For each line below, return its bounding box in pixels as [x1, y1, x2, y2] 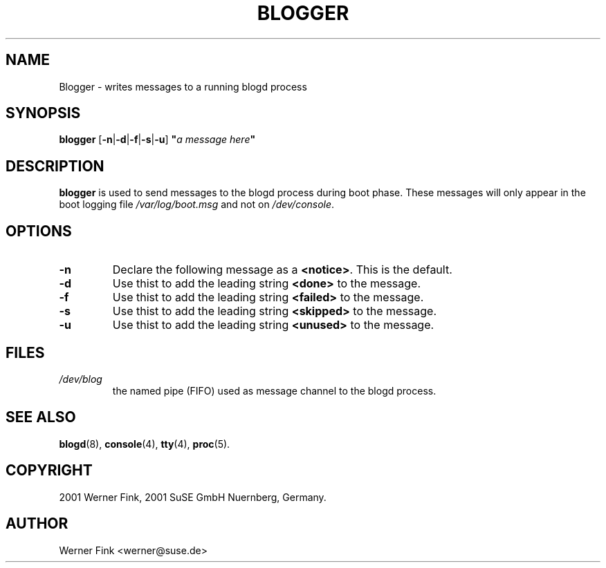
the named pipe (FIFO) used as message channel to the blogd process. [112, 384, 437, 397]
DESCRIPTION [6, 157, 104, 175]
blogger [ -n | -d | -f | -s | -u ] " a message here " [59, 133, 256, 146]
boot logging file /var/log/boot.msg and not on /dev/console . [59, 198, 335, 211]
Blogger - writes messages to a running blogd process [59, 80, 307, 93]
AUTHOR [6, 515, 68, 533]
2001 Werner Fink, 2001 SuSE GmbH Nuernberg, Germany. [59, 491, 327, 503]
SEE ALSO [6, 408, 76, 426]
